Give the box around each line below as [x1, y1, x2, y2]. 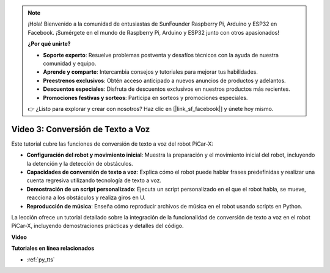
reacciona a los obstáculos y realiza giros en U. [26, 194, 146, 201]
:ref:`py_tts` [26, 256, 55, 263]
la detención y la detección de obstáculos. [26, 160, 134, 167]
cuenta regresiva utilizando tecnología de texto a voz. [26, 177, 162, 184]
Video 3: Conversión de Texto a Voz [11, 124, 150, 134]
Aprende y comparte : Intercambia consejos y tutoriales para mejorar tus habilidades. [43, 68, 258, 76]
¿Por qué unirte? [28, 40, 71, 48]
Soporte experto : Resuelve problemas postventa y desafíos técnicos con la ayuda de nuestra [43, 51, 279, 58]
